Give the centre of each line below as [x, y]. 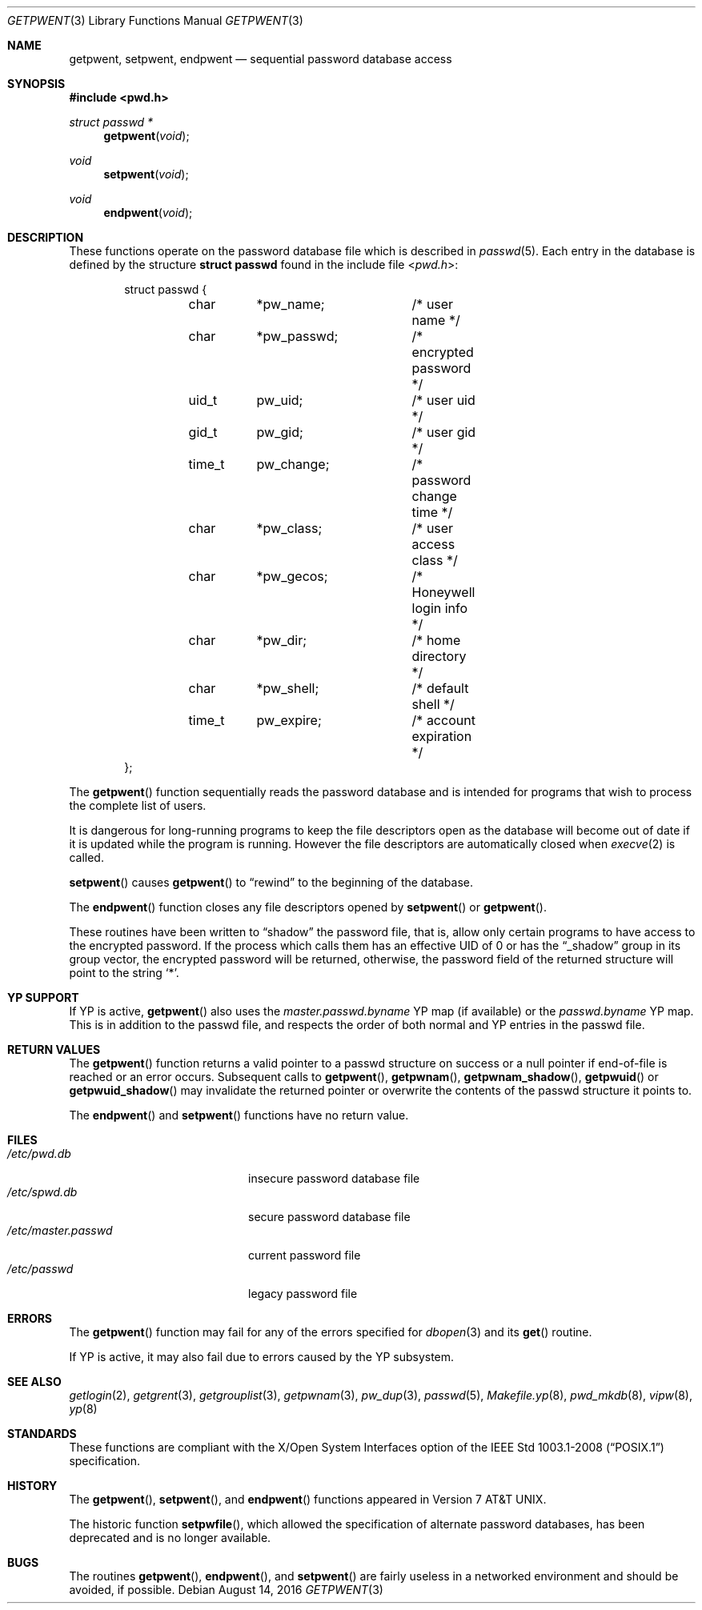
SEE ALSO [34, 1382]
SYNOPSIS [36, 84]
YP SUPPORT [43, 997]
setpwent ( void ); [146, 174]
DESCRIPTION [46, 237]
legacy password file [303, 1294]
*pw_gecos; [292, 576]
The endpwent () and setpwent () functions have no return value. [239, 1115]
